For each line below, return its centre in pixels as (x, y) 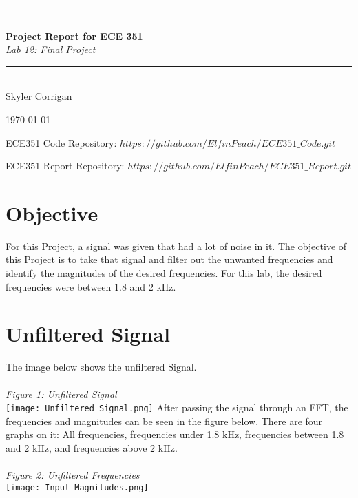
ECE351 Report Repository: (65, 166)
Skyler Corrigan (39, 96)
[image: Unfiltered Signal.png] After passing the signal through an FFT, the (177, 407)
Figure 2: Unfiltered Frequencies (73, 475)
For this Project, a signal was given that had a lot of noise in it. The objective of (176, 246)
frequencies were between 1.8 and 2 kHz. (91, 286)
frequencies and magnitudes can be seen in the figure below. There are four (164, 421)
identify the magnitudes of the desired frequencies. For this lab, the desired (164, 273)
